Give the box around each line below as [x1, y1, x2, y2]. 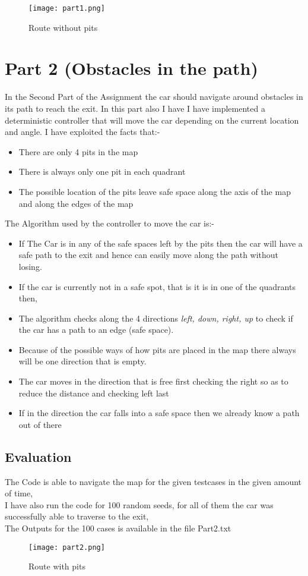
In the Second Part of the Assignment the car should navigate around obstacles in [5, 90, 303, 103]
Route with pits [28, 560, 85, 572]
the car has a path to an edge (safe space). [18, 323, 174, 336]
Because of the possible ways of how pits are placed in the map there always [18, 343, 296, 355]
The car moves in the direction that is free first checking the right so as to [18, 375, 288, 388]
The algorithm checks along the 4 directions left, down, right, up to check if [18, 311, 293, 324]
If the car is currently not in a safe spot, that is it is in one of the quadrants [18, 280, 296, 292]
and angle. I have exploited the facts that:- [5, 125, 160, 138]
